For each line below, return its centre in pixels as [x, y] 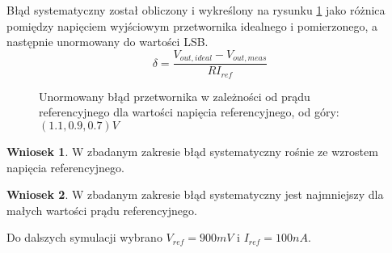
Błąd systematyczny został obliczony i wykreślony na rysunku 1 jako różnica [196, 10]
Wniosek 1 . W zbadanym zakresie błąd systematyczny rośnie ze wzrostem [192, 151]
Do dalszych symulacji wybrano [84, 237]
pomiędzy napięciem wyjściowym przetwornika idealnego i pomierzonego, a [192, 25]
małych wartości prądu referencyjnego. [102, 210]
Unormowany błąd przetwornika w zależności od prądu [175, 96]
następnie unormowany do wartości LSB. [107, 42]
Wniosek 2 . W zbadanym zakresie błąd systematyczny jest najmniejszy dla [195, 194]
